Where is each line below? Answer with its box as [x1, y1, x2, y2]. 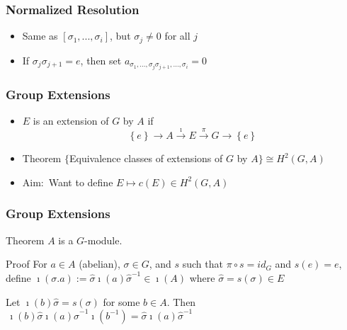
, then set [80, 52, 122, 67]
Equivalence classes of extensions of [69, 151, 223, 166]
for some [103, 294, 140, 309]
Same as [22, 28, 58, 43]
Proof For [6, 256, 47, 271]
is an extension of [33, 113, 109, 127]
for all [164, 28, 190, 43]
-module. [84, 232, 123, 247]
